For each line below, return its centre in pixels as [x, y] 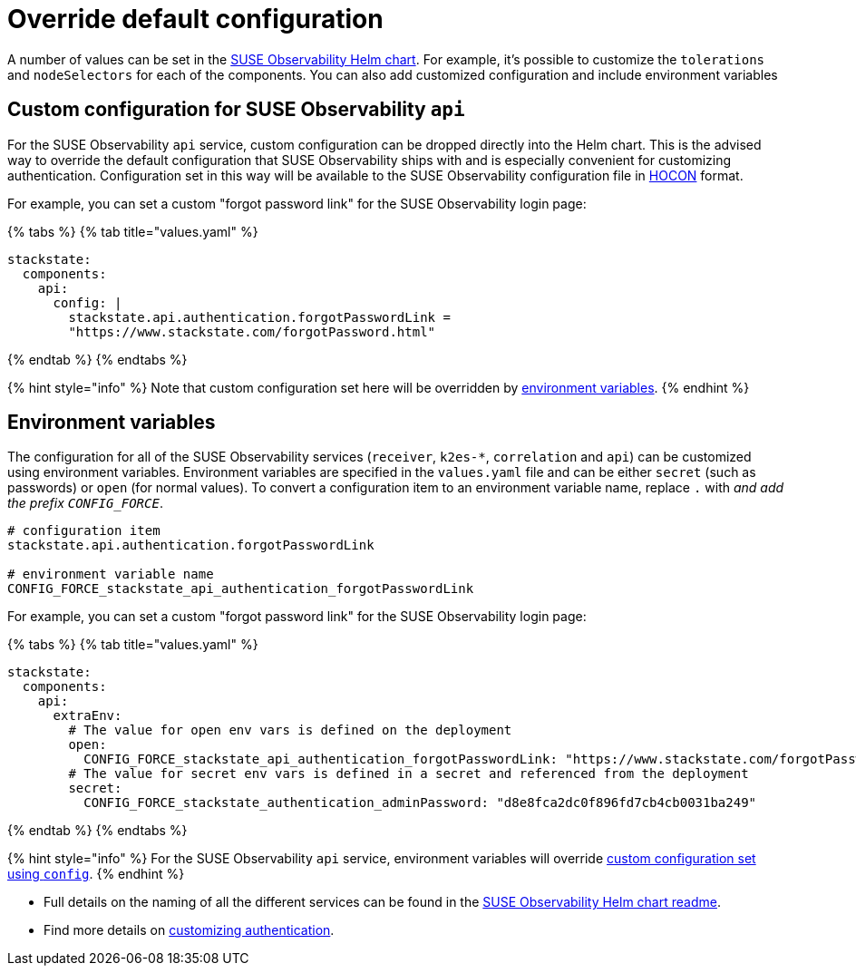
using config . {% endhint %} [96, 874]
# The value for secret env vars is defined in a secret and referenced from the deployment [409, 774]
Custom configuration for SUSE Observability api [236, 110]
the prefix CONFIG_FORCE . [85, 503]
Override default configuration [195, 19]
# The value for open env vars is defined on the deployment [290, 730]
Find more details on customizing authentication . [189, 930]
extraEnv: [88, 716]
